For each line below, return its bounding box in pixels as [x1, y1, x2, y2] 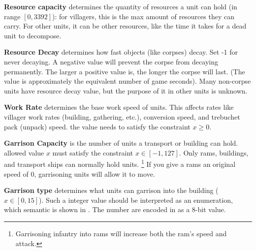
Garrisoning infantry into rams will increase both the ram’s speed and [15, 228, 227, 238]
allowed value [4, 147, 44, 157]
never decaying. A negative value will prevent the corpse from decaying [4, 56, 218, 66]
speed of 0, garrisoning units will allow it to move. [4, 168, 155, 179]
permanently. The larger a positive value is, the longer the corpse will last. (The [4, 66, 245, 76]
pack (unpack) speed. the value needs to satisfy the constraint [4, 121, 191, 131]
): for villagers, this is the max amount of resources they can [52, 11, 235, 21]
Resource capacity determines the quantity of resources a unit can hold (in [4, 1, 237, 11]
